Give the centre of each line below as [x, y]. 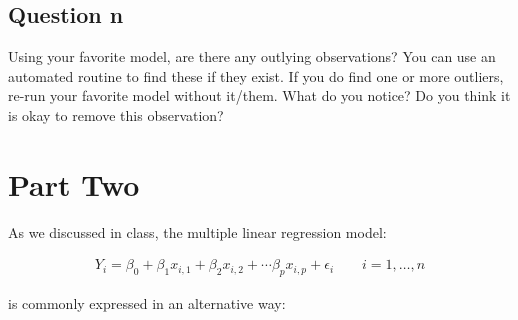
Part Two [74, 183]
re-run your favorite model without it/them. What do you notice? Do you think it [259, 95]
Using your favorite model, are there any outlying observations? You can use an [252, 56]
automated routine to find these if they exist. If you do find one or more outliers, [256, 75]
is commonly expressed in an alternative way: [147, 303]
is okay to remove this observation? [116, 114]
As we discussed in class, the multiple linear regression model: [197, 231]
